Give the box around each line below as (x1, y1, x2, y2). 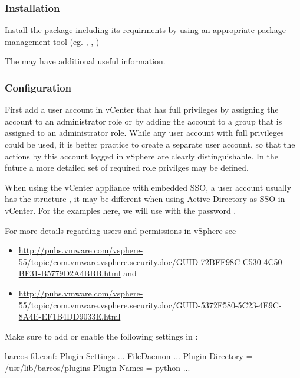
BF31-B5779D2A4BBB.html (18, 267, 121, 279)
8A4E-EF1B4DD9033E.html (18, 310, 121, 322)
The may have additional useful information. (5, 55, 166, 67)
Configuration (5, 80, 72, 94)
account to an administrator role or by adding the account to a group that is (5, 115, 282, 127)
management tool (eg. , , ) (5, 35, 100, 47)
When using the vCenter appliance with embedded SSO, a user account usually (5, 181, 292, 193)
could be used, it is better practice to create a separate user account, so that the (5, 138, 295, 150)
